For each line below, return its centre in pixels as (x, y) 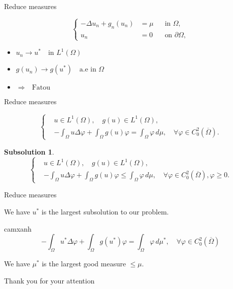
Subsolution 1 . (29, 151)
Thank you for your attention (49, 280)
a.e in (88, 70)
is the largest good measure (84, 263)
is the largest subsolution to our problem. (105, 211)
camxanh (18, 228)
